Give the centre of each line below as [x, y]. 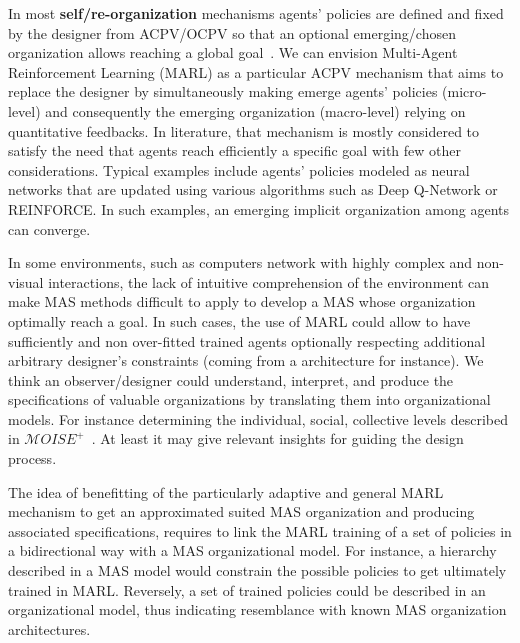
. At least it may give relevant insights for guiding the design [277, 438]
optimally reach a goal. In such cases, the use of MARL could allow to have [239, 320]
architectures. [49, 628]
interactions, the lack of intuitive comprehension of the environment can [269, 281]
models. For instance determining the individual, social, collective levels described [258, 418]
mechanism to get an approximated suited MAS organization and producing [241, 511]
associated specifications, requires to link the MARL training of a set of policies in [260, 530]
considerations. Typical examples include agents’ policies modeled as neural [239, 169]
